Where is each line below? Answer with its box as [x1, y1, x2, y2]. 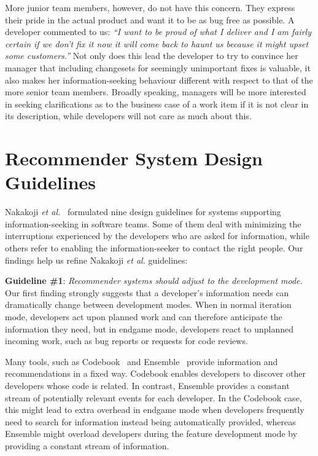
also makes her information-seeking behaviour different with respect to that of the [5, 73, 313, 86]
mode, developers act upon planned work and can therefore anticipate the [5, 310, 282, 323]
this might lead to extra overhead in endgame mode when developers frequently [5, 403, 304, 416]
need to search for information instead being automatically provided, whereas [5, 415, 296, 428]
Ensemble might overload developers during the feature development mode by [5, 427, 298, 440]
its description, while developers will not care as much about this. [5, 109, 252, 122]
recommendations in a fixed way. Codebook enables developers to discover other [5, 367, 306, 380]
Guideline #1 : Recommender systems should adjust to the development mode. [5, 274, 303, 287]
